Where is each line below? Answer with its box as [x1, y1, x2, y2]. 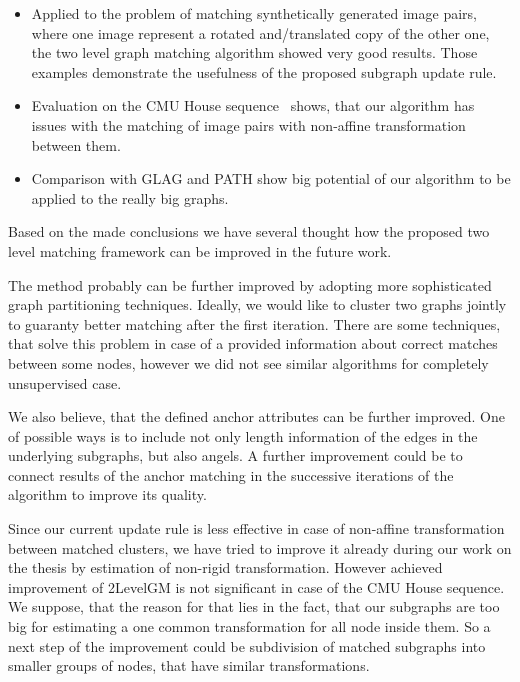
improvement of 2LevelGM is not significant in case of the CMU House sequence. [8, 576, 505, 597]
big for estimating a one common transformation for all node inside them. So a [8, 616, 491, 637]
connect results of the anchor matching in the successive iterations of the [8, 464, 454, 485]
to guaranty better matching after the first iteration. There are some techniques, [8, 313, 501, 334]
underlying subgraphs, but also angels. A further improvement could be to [8, 445, 463, 466]
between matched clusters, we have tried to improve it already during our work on [8, 537, 512, 558]
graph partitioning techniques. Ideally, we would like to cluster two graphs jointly [8, 294, 507, 315]
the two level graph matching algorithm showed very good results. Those [31, 42, 478, 63]
